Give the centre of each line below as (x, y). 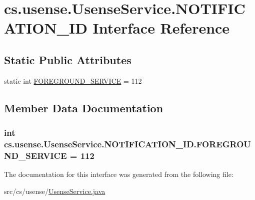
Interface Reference (161, 28)
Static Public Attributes (68, 59)
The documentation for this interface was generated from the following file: (119, 174)
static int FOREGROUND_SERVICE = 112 (73, 80)
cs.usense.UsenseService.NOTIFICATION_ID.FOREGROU (127, 144)
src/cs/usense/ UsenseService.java (55, 191)
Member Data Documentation (84, 108)
